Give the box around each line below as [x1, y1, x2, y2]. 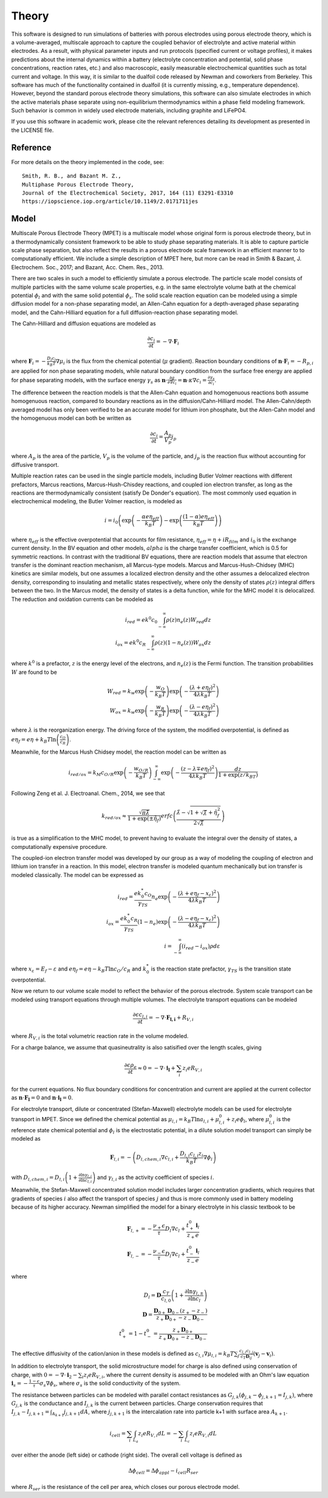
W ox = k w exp [109, 707, 145, 715]
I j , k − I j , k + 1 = [11, 1409, 50, 1417]
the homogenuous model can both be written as [11, 414, 132, 422]
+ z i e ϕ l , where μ [225, 1115, 270, 1124]
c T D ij [240, 1353, 252, 1360]
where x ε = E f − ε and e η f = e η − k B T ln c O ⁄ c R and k [11, 965, 147, 974]
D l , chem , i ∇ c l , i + [136, 1154, 179, 1163]
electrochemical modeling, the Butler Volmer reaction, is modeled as [11, 498, 182, 505]
